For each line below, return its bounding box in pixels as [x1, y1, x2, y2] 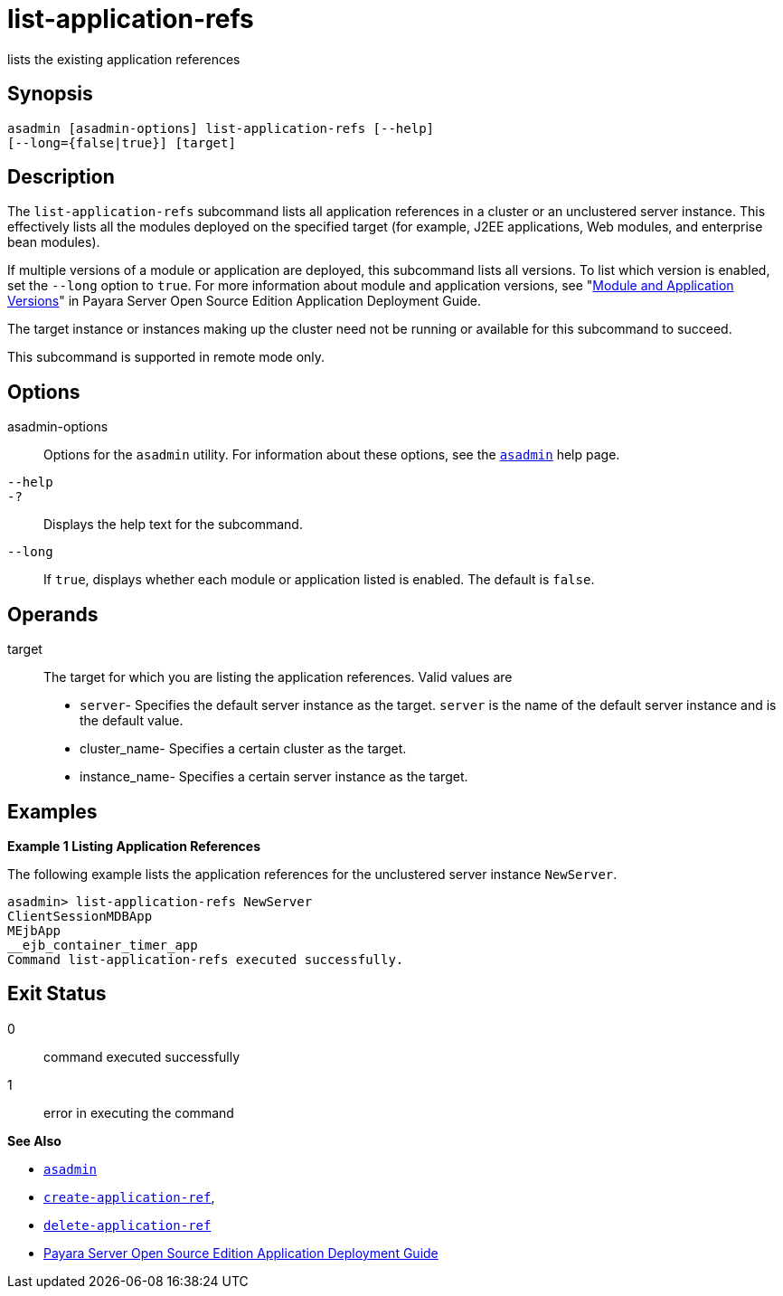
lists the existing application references [7, 51, 241, 67]
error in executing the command [43, 1104, 234, 1121]
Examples [7, 799, 98, 823]
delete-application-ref [43, 1217, 212, 1233]
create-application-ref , [43, 1188, 215, 1205]
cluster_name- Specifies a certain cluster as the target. [80, 741, 407, 757]
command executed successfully [43, 1048, 241, 1064]
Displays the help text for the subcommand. [43, 516, 303, 533]
